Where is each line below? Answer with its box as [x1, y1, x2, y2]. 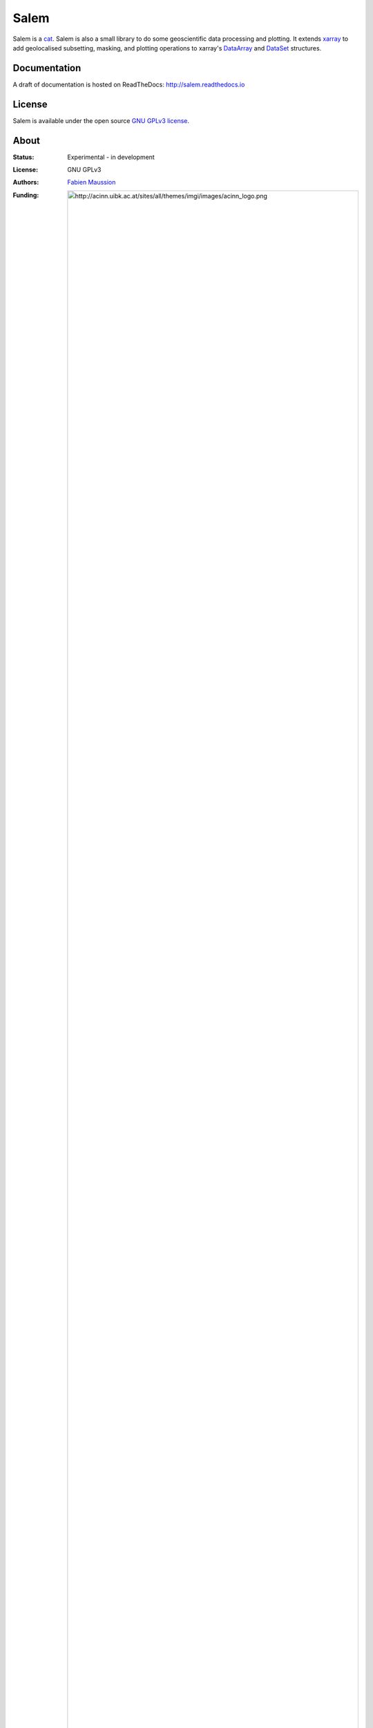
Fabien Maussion [67, 178, 116, 187]
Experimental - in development [67, 153, 155, 161]
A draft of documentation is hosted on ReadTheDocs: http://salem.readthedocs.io [12, 80, 245, 88]
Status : [12, 153, 35, 161]
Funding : [12, 191, 39, 199]
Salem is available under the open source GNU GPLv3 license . [12, 116, 190, 124]
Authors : [12, 178, 39, 187]
